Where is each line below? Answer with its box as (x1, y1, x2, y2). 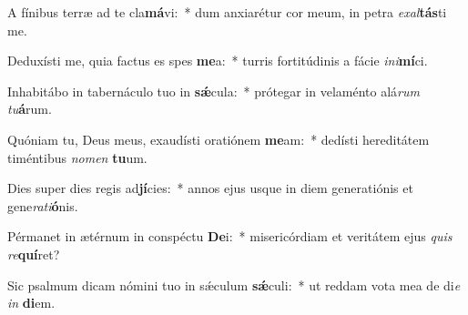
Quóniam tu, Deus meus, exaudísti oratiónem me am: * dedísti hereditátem (7, 129, 430, 148)
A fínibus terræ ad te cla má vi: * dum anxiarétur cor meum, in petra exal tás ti (7, 3, 447, 21)
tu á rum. (7, 99, 52, 118)
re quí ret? (7, 244, 60, 263)
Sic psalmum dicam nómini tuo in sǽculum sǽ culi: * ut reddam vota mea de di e (7, 275, 461, 294)
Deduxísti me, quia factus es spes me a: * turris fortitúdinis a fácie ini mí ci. (7, 51, 428, 70)
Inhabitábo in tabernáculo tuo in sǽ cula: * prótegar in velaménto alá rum (7, 81, 420, 100)
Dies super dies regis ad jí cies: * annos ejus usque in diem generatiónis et (7, 178, 413, 198)
